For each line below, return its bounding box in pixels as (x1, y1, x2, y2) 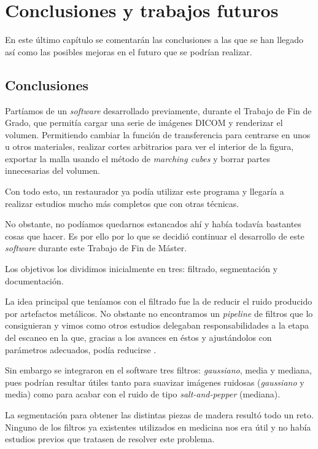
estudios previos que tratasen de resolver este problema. (5, 432, 215, 445)
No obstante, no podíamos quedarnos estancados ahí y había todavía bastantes (5, 217, 301, 230)
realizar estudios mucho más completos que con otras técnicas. (5, 197, 239, 209)
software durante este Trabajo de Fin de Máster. (5, 241, 187, 254)
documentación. (5, 274, 64, 287)
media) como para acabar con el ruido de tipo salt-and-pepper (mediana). (5, 388, 281, 400)
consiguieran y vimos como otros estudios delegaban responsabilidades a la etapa (5, 319, 309, 332)
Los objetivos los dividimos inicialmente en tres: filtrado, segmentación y (5, 262, 278, 275)
